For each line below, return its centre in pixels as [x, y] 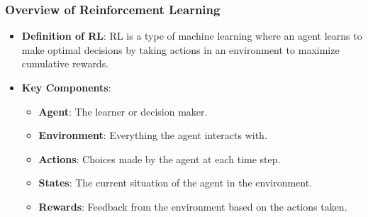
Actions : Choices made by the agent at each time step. [160, 158]
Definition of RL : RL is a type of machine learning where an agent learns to [192, 36]
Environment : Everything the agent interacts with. [153, 135]
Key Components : [66, 87]
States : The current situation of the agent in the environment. [175, 183]
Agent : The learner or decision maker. [123, 111]
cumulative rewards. [65, 63]
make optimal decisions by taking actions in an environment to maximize [180, 49]
